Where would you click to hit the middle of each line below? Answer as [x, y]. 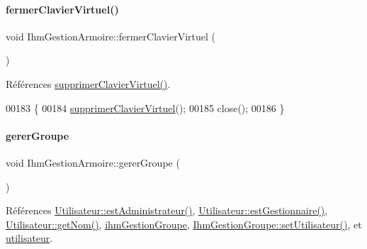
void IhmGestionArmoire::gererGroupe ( [93, 162]
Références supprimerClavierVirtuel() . [88, 83]
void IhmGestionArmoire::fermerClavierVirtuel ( [111, 36]
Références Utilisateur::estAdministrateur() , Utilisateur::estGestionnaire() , [167, 210]
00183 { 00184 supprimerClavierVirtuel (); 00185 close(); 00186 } [145, 107]
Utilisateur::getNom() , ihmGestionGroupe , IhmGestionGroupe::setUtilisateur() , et [184, 224]
